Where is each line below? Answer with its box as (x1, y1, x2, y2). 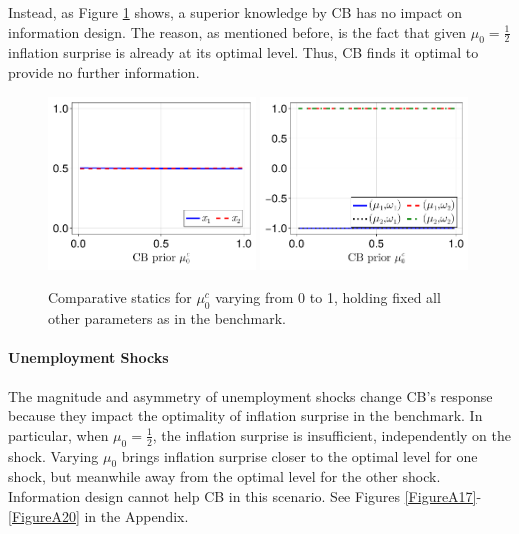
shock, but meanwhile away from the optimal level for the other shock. (8, 466, 441, 487)
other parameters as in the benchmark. (48, 308, 286, 329)
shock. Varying (8, 445, 99, 466)
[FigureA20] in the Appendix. (8, 505, 189, 526)
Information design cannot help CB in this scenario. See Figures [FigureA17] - (8, 485, 482, 506)
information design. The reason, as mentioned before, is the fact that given (8, 21, 467, 42)
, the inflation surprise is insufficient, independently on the (152, 424, 512, 445)
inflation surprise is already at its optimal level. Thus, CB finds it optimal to (8, 42, 479, 63)
